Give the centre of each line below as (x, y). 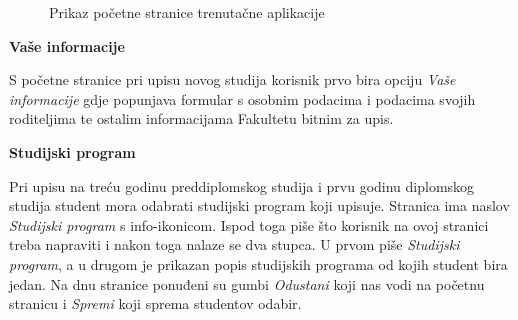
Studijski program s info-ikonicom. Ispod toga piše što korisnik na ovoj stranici (249, 224)
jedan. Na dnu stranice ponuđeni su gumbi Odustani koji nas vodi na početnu (247, 283)
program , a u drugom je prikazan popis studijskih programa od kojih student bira (258, 263)
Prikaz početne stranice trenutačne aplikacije (187, 12)
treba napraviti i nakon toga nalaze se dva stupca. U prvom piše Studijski (234, 244)
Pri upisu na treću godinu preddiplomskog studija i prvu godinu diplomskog (242, 185)
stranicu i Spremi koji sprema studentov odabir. (155, 303)
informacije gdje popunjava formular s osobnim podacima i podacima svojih (242, 98)
